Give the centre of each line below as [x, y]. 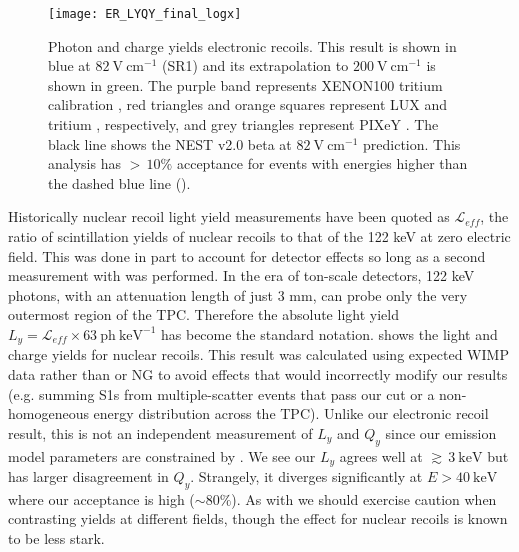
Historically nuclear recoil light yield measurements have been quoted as [229, 216]
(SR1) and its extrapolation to [255, 65]
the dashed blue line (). [119, 182]
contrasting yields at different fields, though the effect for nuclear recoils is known [258, 518]
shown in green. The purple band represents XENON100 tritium [245, 84]
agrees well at [381, 455]
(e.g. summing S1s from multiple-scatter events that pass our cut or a [221, 393]
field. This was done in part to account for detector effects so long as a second [247, 255]
